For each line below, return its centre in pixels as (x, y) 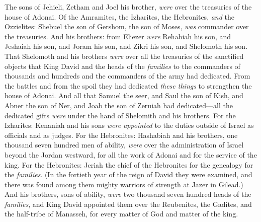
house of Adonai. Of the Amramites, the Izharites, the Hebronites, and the (119, 16)
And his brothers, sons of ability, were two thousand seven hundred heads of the (128, 194)
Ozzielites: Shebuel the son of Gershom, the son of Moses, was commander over (127, 26)
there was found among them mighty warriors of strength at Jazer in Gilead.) (124, 184)
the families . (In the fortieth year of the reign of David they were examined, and (128, 174)
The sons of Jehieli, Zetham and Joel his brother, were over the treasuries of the (128, 7)
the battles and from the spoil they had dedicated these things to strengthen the (128, 85)
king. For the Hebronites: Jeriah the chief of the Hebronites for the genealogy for (129, 164)
